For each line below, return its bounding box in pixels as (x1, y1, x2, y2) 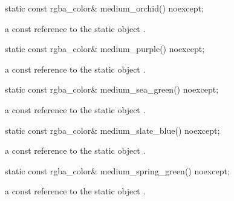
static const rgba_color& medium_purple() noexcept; (5, 42, 205, 55)
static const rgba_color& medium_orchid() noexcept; (5, 2, 204, 14)
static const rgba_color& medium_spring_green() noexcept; (5, 164, 230, 177)
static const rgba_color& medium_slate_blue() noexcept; (5, 124, 220, 136)
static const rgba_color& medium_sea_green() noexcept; (5, 83, 219, 96)
